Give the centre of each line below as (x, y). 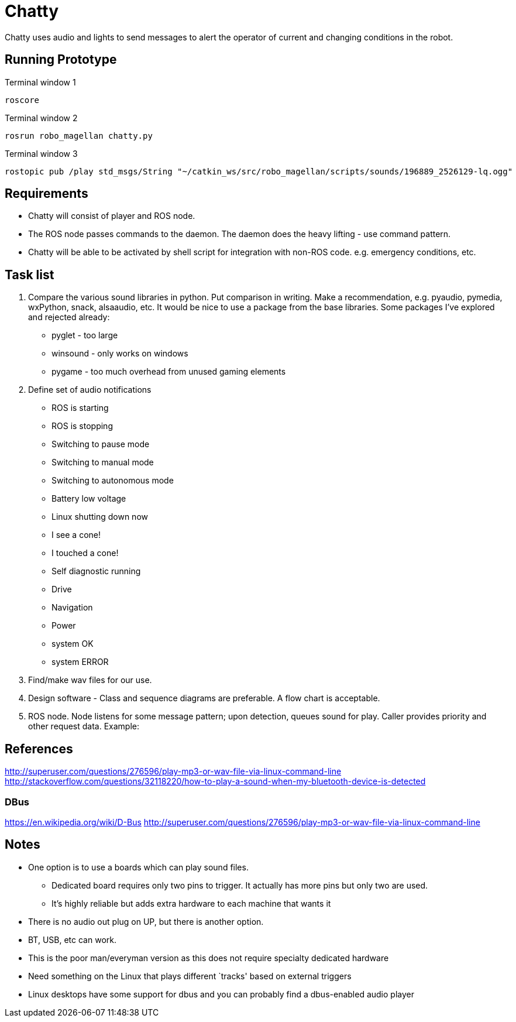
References (39, 749)
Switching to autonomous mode (113, 481)
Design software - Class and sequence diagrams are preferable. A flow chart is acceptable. (204, 698)
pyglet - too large (85, 335)
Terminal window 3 (41, 153)
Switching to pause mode (101, 444)
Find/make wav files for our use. (90, 680)
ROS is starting (80, 408)
